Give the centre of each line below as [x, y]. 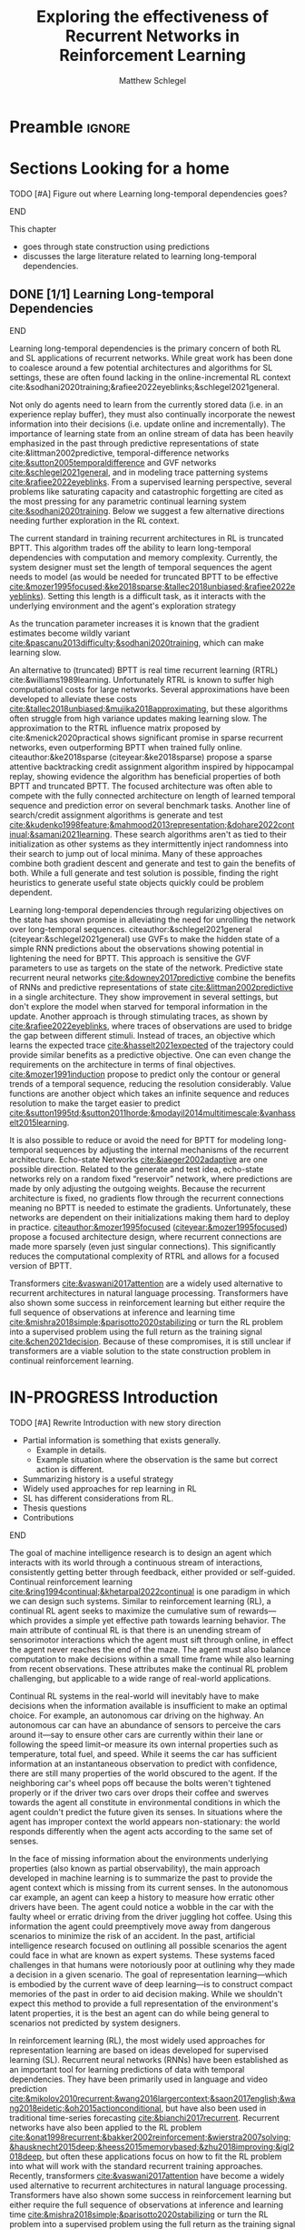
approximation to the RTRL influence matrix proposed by [115, 728]
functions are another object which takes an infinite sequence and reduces [149, 1093]
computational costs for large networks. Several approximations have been [150, 689]
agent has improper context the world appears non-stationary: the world [145, 1822]
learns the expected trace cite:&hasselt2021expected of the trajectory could [152, 1045]
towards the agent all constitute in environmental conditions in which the [145, 1802]
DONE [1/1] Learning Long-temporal [112, 294]
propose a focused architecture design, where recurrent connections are [146, 1236]
